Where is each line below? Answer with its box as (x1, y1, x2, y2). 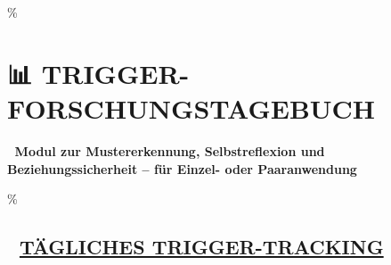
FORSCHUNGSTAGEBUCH (7, 89, 376, 126)
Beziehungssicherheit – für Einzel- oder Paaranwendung (7, 159, 357, 178)
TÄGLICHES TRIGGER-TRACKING (19, 233, 384, 261)
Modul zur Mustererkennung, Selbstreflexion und (14, 141, 325, 160)
